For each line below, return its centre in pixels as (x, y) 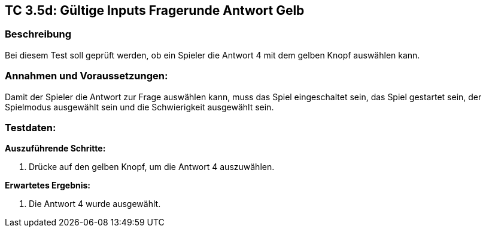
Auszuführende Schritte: (55, 149)
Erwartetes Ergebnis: (48, 185)
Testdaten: (31, 127)
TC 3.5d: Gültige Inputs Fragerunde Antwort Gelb (155, 10)
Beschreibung (38, 34)
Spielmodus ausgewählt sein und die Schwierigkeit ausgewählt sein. (139, 107)
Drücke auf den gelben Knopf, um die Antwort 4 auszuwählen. (152, 167)
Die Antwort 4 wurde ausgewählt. (95, 204)
